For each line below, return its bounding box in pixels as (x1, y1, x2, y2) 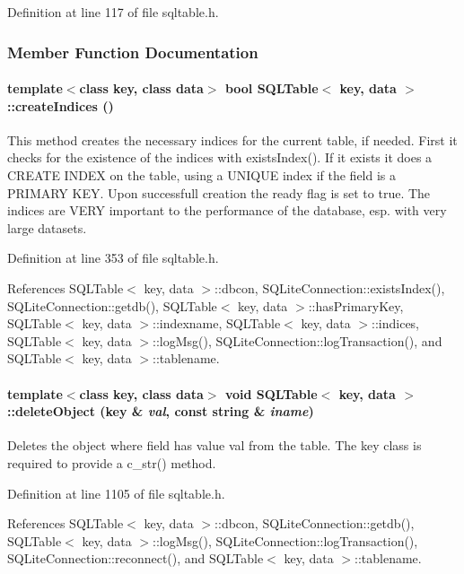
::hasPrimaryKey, (308, 296, 404, 315)
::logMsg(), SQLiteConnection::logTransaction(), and (152, 331, 442, 350)
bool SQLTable (224, 79, 319, 98)
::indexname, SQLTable (152, 314, 281, 333)
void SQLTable (224, 384, 318, 403)
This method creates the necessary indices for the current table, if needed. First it (7, 130, 458, 149)
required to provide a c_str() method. (7, 453, 216, 472)
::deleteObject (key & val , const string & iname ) (7, 402, 314, 421)
